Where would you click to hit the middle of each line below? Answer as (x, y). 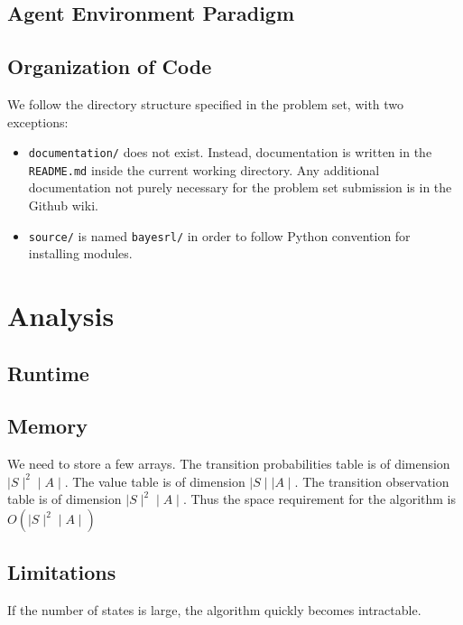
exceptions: (38, 121)
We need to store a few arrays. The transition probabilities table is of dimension (229, 464)
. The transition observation (372, 481)
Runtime (48, 373)
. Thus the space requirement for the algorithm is (319, 499)
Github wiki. (63, 205)
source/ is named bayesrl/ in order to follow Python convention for (219, 235)
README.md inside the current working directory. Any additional (204, 169)
